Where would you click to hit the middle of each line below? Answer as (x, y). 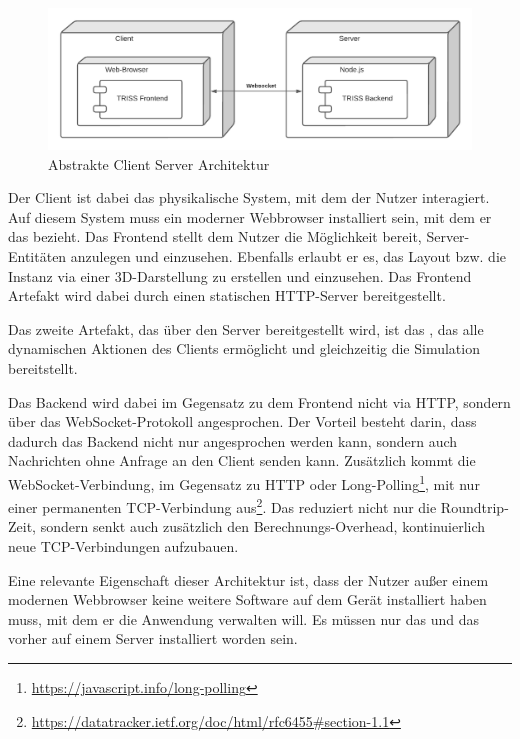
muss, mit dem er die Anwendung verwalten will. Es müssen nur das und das (243, 618)
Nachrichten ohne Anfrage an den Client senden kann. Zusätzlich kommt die (242, 460)
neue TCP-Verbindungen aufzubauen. (123, 546)
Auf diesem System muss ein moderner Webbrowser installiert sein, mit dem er (250, 216)
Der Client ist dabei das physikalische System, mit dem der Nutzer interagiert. (249, 197)
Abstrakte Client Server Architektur (159, 163)
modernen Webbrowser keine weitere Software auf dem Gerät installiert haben (247, 599)
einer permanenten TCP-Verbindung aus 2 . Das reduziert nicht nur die (222, 505)
